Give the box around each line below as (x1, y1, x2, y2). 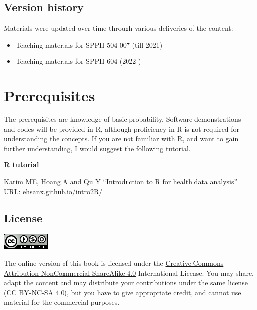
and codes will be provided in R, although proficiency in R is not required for (4, 123, 240, 134)
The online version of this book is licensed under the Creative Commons (4, 258, 224, 268)
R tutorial (4, 159, 39, 170)
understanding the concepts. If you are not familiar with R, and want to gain (4, 133, 239, 144)
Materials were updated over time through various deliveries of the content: (4, 23, 233, 33)
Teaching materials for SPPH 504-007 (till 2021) (15, 39, 163, 50)
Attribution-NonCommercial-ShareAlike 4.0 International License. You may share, (4, 267, 254, 278)
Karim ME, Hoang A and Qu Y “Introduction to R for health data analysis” (4, 176, 238, 187)
